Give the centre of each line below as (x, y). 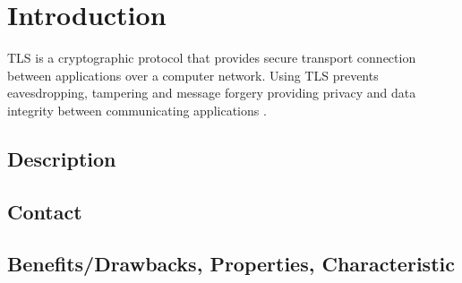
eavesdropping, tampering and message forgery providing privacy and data (212, 93)
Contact (45, 211)
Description (62, 158)
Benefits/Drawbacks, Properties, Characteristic (231, 264)
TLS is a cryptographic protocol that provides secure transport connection (212, 58)
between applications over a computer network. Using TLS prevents (193, 75)
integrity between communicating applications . (137, 110)
